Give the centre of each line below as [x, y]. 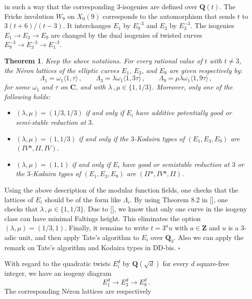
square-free [213, 263]
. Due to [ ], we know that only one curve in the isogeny [165, 209]
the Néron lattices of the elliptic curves [62, 70]
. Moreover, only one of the [192, 87]
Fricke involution [29, 16]
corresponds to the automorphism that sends [169, 16]
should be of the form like [83, 199]
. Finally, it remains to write [107, 228]
